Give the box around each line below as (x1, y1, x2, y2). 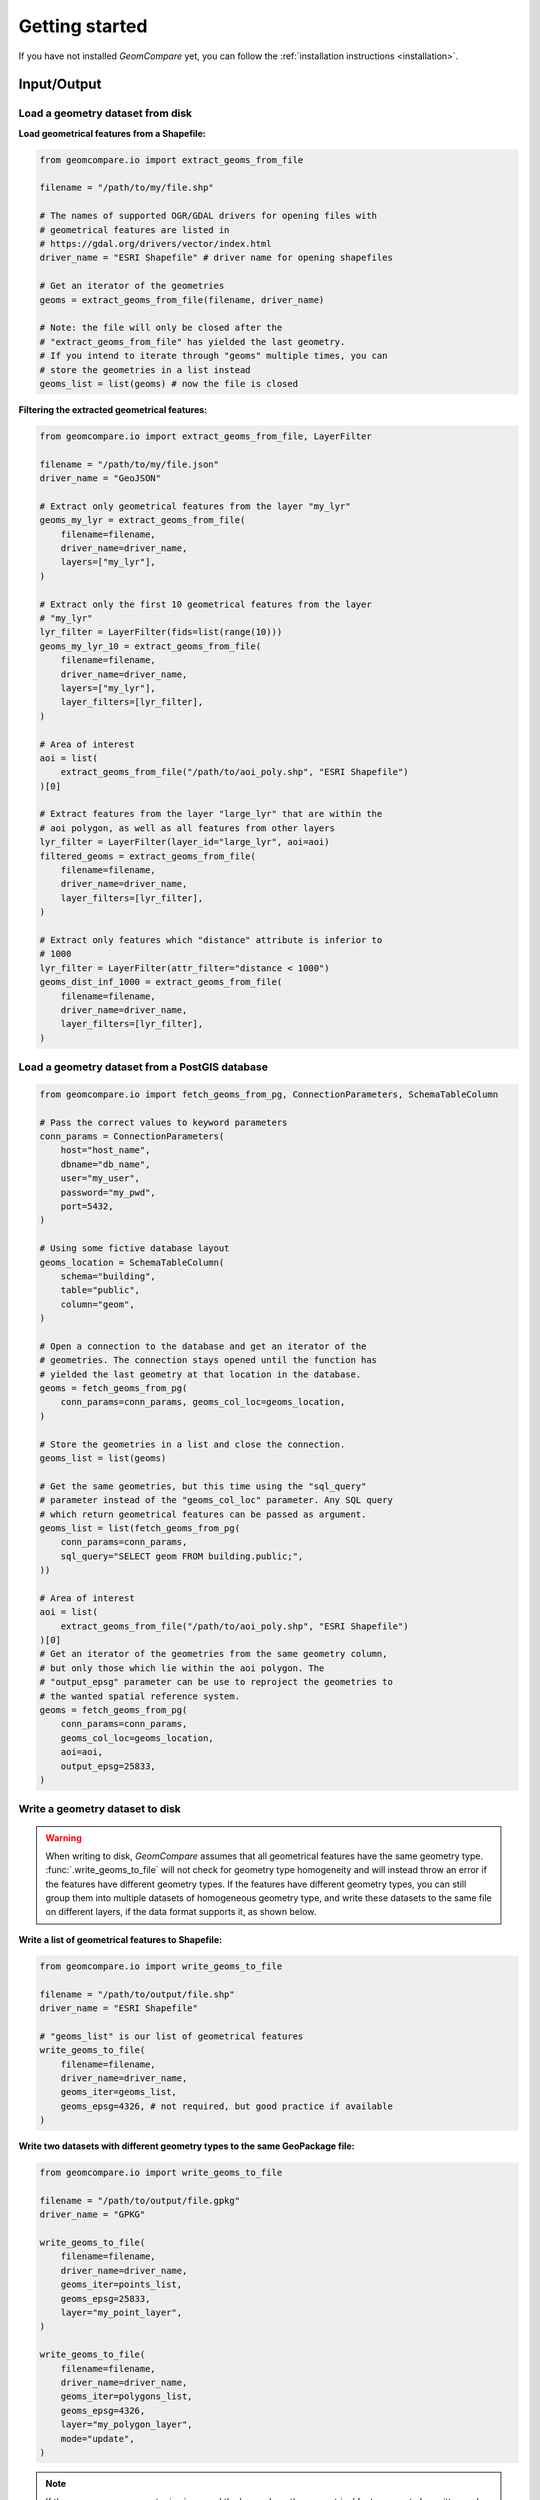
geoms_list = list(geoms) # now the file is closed (39, 378, 299, 389)
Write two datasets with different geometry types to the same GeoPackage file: (18, 2140, 355, 2152)
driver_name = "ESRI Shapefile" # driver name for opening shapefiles (39, 252, 394, 264)
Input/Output (18, 76, 102, 93)
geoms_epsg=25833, (60, 2293, 151, 2304)
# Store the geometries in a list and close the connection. (39, 1438, 346, 1450)
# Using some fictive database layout (39, 1243, 230, 1254)
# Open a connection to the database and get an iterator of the (39, 1340, 367, 1352)
